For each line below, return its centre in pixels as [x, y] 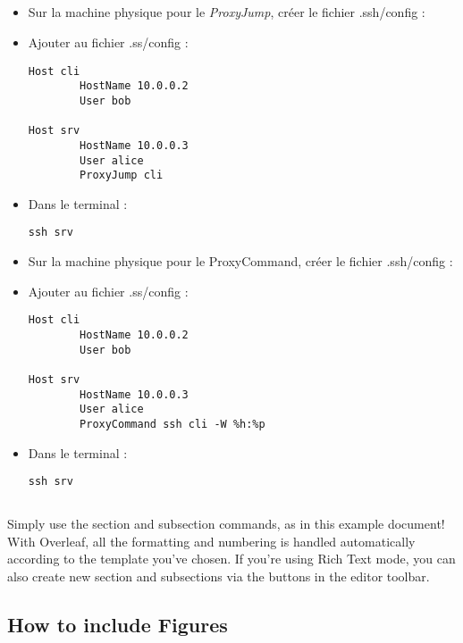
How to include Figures [118, 624]
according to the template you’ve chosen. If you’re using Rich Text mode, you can [231, 559]
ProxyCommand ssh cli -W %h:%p [173, 424]
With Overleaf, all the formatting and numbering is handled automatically [211, 541]
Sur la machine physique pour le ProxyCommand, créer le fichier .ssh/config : [240, 261]
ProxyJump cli [122, 175]
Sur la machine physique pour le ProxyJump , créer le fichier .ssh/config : [227, 12]
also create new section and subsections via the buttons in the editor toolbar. [219, 576]
